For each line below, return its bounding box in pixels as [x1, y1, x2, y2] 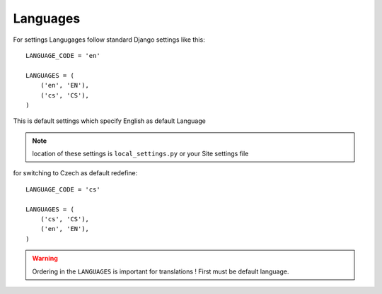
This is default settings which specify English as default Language [13, 117, 207, 125]
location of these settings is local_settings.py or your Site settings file [32, 149, 249, 158]
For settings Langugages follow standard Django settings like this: [13, 35, 205, 44]
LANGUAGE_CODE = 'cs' [25, 185, 100, 194]
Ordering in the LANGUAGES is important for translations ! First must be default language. [32, 267, 289, 276]
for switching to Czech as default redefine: [13, 169, 138, 177]
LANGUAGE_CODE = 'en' [25, 52, 100, 59]
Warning [32, 254, 58, 263]
